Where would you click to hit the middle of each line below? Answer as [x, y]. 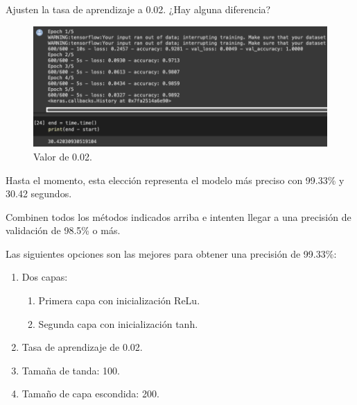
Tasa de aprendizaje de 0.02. [82, 347]
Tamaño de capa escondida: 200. [90, 394]
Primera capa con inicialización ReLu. [119, 300]
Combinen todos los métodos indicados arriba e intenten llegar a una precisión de [178, 216]
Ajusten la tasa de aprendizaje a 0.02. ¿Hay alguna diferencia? [138, 9]
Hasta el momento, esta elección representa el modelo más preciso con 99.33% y [175, 180]
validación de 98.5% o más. [63, 230]
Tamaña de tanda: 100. [71, 370]
